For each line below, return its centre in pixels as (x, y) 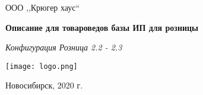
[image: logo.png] (42, 66)
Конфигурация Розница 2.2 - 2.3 (64, 47)
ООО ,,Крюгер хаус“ (43, 7)
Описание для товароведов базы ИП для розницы (102, 27)
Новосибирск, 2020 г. (44, 85)
